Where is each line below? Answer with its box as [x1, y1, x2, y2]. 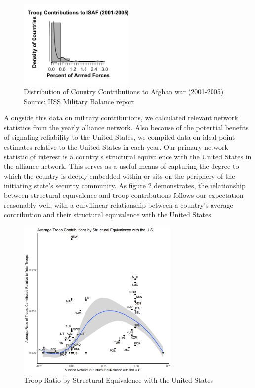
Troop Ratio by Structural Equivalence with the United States [24, 375, 213, 385]
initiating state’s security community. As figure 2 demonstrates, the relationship [4, 180, 246, 191]
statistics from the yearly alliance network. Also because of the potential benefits [4, 122, 249, 132]
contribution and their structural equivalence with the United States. [4, 209, 213, 220]
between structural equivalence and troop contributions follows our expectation [4, 190, 244, 200]
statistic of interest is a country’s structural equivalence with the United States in [4, 151, 252, 161]
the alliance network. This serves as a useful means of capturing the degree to [4, 161, 239, 171]
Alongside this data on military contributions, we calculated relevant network [4, 113, 238, 123]
